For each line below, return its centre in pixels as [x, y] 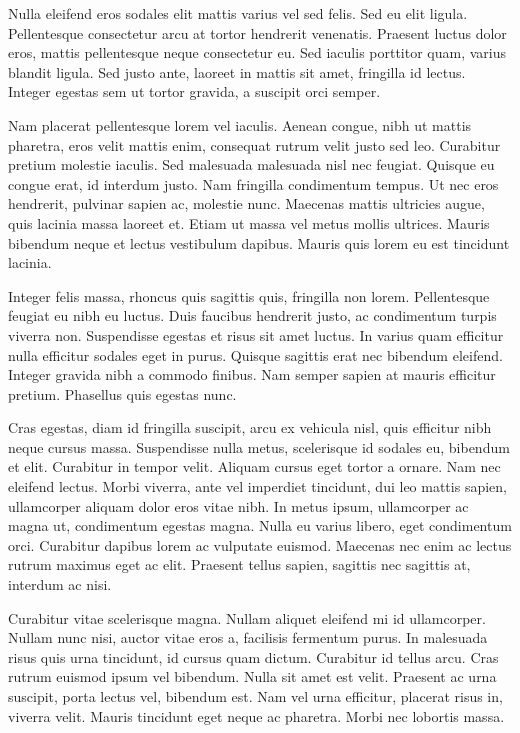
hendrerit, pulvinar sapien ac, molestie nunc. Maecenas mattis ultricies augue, [246, 203]
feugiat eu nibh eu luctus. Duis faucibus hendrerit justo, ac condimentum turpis [252, 315]
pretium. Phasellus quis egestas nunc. [122, 393]
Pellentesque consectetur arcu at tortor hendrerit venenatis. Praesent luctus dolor [257, 32]
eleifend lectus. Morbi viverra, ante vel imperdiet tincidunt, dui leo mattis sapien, [257, 486]
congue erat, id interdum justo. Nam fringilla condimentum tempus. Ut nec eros [253, 183]
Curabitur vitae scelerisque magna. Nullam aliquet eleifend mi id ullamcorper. [247, 617]
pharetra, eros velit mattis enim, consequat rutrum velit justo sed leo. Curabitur [254, 144]
